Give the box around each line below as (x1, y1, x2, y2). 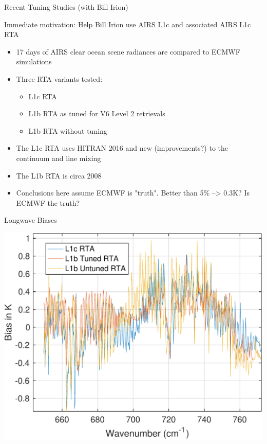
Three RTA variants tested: (16, 73, 103, 84)
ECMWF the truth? (16, 197, 80, 208)
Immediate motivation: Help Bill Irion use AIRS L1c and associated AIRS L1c (4, 19, 251, 29)
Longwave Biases (4, 215, 57, 225)
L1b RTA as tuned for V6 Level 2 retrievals (28, 108, 165, 119)
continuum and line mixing (16, 152, 101, 163)
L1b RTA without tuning (28, 125, 107, 136)
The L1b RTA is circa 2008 (16, 170, 102, 181)
